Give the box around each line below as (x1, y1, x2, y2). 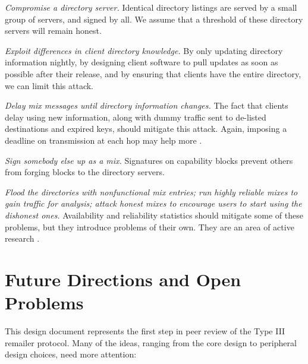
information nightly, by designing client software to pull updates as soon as (5, 56, 278, 68)
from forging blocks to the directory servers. (5, 166, 165, 178)
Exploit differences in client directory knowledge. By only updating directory (5, 44, 283, 56)
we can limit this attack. (5, 79, 94, 91)
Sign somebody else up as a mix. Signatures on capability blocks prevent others (5, 154, 293, 166)
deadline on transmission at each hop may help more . (5, 134, 202, 146)
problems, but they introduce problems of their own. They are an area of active (5, 220, 294, 233)
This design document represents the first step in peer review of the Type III (5, 325, 285, 337)
